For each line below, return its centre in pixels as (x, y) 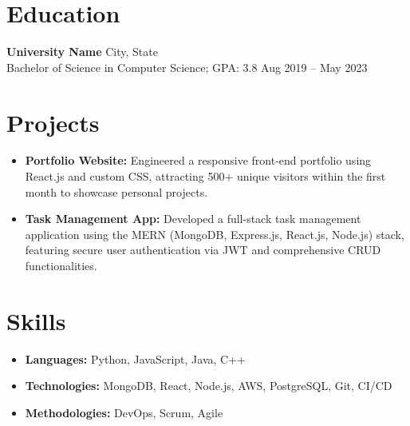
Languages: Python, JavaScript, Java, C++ (135, 358)
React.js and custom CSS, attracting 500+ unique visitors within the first (205, 176)
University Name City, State (82, 52)
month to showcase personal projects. (116, 191)
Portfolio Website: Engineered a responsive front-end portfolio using (198, 160)
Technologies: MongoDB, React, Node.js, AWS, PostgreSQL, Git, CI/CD (209, 386)
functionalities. (61, 265)
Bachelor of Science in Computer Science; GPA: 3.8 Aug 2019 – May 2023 (187, 67)
